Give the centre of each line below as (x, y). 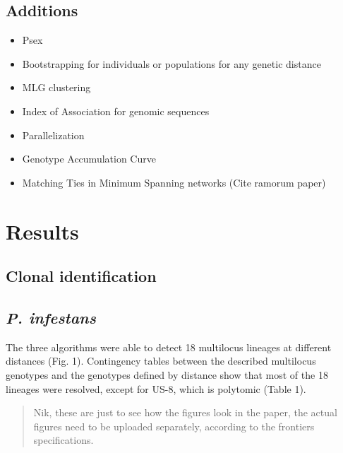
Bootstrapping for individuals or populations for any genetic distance (171, 63)
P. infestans (51, 317)
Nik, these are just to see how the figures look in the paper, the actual (185, 412)
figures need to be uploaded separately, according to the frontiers (174, 426)
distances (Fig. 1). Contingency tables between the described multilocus (161, 361)
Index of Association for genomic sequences (116, 111)
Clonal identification (81, 276)
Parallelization (53, 135)
